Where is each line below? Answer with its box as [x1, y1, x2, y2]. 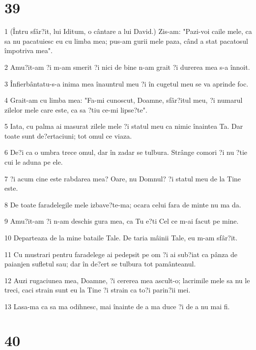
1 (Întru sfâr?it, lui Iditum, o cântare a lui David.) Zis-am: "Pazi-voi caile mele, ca [4, 26, 252, 36]
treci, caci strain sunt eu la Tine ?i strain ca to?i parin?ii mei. [4, 285, 191, 295]
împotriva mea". [4, 45, 53, 56]
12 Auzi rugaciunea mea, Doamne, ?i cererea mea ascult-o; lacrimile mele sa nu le [4, 275, 250, 285]
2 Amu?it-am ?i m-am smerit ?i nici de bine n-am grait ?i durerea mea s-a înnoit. [4, 61, 250, 72]
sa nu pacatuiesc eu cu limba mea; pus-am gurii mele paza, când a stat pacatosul [4, 35, 248, 46]
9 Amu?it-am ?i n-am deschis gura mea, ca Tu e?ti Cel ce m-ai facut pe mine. [4, 216, 239, 226]
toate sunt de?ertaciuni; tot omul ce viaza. [4, 130, 132, 141]
